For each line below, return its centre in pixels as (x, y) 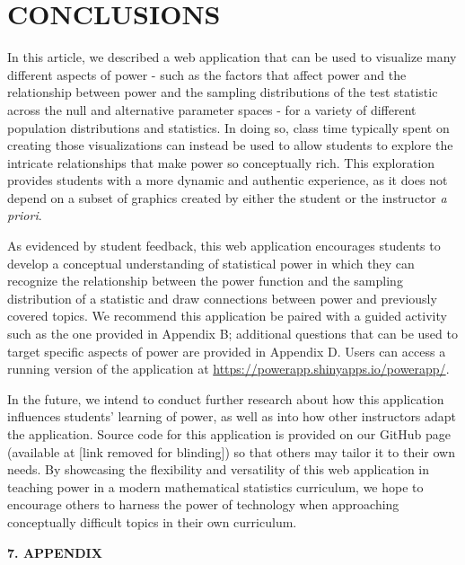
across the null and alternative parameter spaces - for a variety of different (212, 109)
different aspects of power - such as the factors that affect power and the (207, 74)
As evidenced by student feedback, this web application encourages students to (224, 246)
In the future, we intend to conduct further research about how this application (226, 398)
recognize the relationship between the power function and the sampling (205, 281)
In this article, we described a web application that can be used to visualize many (232, 57)
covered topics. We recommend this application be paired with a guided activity (227, 316)
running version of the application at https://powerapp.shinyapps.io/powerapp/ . (228, 369)
